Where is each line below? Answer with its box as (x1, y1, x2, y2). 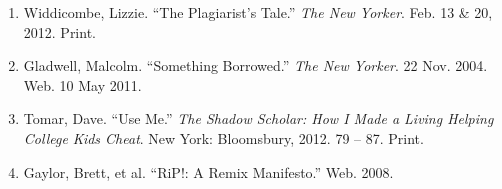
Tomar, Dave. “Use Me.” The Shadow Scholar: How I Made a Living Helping (23, 108, 494, 129)
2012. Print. (23, 21, 96, 42)
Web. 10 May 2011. (23, 74, 142, 95)
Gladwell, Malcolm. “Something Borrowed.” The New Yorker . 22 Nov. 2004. (23, 55, 488, 76)
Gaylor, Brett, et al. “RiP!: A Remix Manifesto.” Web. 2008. (23, 161, 394, 182)
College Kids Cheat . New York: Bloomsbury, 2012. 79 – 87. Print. (23, 127, 424, 148)
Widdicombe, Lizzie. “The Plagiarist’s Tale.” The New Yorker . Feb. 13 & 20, (23, 2, 493, 22)
